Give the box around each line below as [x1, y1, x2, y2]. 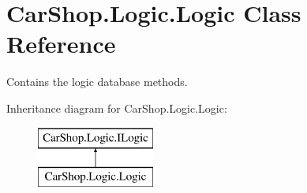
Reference [6, 28, 116, 60]
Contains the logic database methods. [6, 73, 188, 90]
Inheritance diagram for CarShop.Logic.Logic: [6, 99, 227, 116]
